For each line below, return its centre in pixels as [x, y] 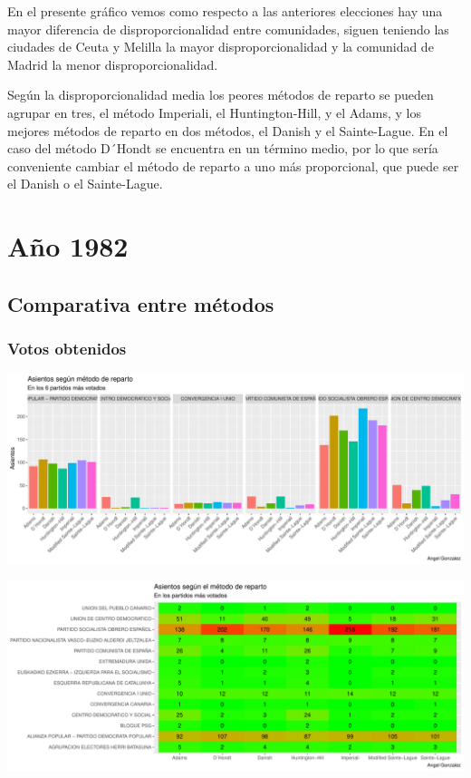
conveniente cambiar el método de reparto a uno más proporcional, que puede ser [233, 165]
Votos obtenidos [67, 349]
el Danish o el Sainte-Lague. [85, 184]
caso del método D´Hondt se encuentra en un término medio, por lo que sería [223, 148]
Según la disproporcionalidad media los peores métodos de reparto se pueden [221, 95]
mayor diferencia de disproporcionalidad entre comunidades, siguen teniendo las [228, 29]
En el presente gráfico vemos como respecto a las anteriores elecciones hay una [225, 11]
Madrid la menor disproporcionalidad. [113, 64]
